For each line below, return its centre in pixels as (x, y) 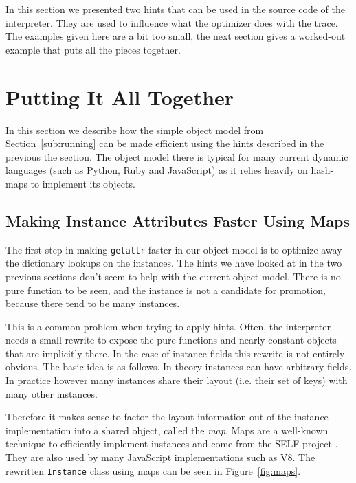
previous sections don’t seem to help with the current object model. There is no (173, 276)
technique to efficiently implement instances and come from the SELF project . (172, 443)
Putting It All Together (120, 97)
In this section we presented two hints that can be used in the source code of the (175, 9)
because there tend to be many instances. (93, 303)
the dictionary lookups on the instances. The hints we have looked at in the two (174, 263)
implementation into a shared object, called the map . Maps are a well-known (167, 430)
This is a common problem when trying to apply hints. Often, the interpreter (168, 326)
